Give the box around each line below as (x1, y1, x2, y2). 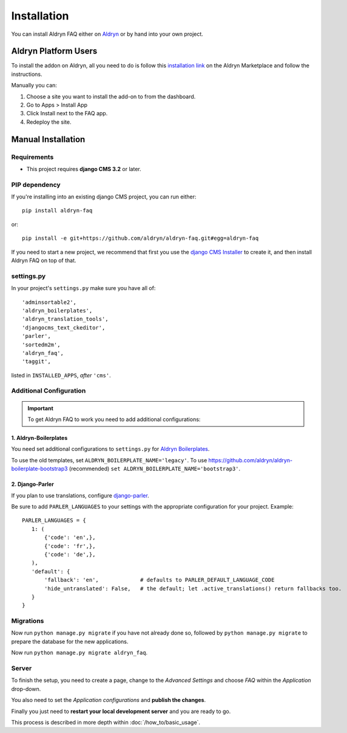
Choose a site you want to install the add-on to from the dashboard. (26, 93, 196, 100)
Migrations (11, 616, 44, 625)
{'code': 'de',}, (44, 551, 96, 558)
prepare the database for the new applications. (11, 638, 129, 645)
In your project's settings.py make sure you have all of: (11, 285, 156, 292)
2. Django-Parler (11, 481, 54, 488)
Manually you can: (11, 82, 58, 89)
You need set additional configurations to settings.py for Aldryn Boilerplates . (11, 445, 210, 453)
